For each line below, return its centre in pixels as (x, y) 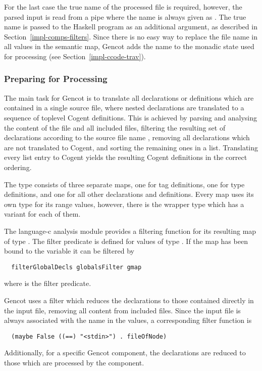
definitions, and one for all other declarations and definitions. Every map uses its (129, 194)
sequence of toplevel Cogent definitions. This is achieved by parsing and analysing (131, 117)
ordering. (18, 167)
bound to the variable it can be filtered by (69, 251)
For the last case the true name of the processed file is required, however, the (123, 7)
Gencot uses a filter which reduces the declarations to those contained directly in (129, 300)
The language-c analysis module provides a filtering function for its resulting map (130, 231)
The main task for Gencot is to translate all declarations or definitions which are (129, 97)
